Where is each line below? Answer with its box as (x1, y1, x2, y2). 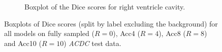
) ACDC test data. (64, 37, 121, 48)
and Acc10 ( (4, 37, 42, 48)
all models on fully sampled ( (4, 28, 94, 38)
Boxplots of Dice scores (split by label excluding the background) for (4, 18, 218, 28)
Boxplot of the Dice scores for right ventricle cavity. (24, 1, 185, 11)
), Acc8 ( (158, 28, 186, 38)
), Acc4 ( (113, 28, 140, 38)
